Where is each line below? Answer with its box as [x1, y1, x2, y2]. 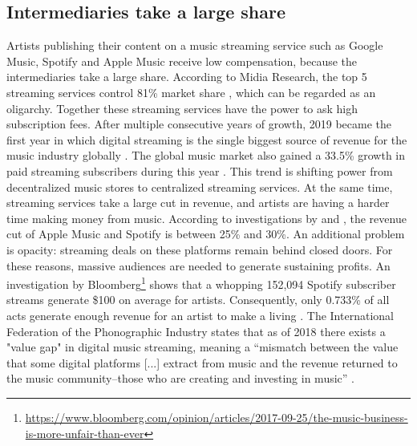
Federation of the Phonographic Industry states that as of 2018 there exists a [6, 322, 386, 339]
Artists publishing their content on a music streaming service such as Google [6, 37, 383, 54]
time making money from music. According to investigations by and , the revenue [6, 209, 407, 226]
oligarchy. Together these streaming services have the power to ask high [6, 99, 358, 116]
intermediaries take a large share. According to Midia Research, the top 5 [6, 68, 367, 85]
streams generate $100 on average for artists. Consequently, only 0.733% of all [6, 291, 390, 308]
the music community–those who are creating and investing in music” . [6, 370, 354, 387]
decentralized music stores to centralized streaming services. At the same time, [6, 178, 393, 195]
